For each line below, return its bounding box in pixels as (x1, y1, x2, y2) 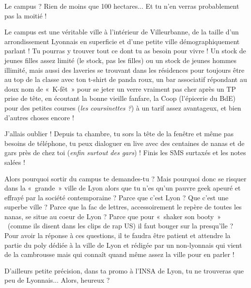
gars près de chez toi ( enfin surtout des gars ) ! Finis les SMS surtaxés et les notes (4, 147, 246, 158)
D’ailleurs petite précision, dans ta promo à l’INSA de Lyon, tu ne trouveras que (4, 265, 244, 275)
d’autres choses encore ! (4, 112, 74, 122)
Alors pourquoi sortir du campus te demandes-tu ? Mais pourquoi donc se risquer (4, 173, 247, 183)
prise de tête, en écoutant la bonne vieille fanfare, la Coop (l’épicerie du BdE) (4, 93, 235, 103)
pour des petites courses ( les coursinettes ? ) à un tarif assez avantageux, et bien (4, 102, 241, 112)
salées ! (4, 157, 25, 167)
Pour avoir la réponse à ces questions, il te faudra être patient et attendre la (4, 230, 231, 240)
